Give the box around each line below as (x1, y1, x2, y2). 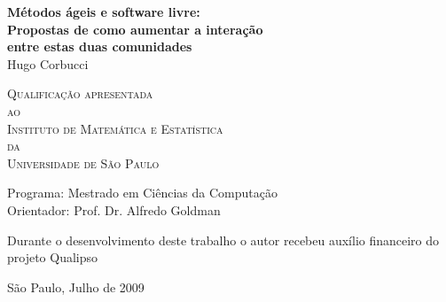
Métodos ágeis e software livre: (7, 3, 200, 20)
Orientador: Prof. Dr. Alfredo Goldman (7, 200, 221, 219)
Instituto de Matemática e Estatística (7, 119, 223, 137)
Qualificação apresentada (7, 84, 153, 103)
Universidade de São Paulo (7, 153, 160, 172)
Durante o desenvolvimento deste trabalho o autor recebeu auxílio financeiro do (7, 230, 440, 249)
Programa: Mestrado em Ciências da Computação (7, 183, 278, 202)
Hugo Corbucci (7, 54, 89, 73)
